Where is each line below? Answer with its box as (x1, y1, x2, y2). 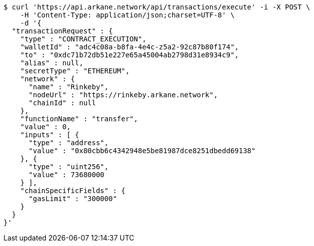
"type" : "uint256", (28, 163, 109, 171)
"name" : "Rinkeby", (28, 83, 109, 91)
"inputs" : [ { (20, 131, 79, 139)
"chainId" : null (28, 99, 96, 107)
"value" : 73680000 (28, 171, 105, 179)
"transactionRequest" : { (11, 27, 113, 35)
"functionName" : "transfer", (20, 115, 138, 123)
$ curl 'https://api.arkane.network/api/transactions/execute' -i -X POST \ (3, 3, 311, 11)
